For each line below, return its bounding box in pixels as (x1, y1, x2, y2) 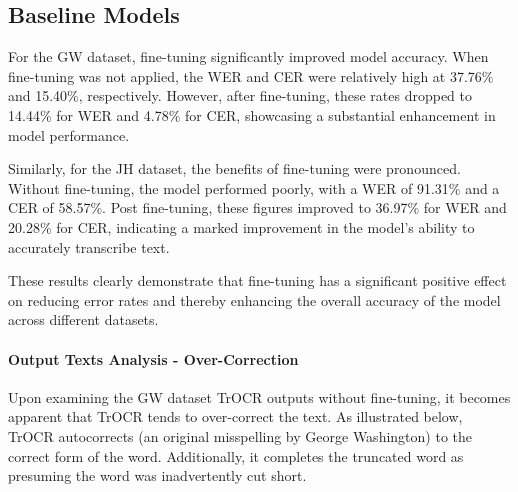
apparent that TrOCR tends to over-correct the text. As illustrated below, (8, 406, 463, 427)
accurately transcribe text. (8, 236, 170, 257)
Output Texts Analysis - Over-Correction (8, 348, 299, 369)
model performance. (8, 124, 130, 145)
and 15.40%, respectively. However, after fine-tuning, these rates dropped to (8, 85, 472, 106)
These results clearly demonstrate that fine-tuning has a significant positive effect (8, 270, 507, 291)
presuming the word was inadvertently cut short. (8, 465, 307, 486)
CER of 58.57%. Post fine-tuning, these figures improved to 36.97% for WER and (8, 197, 507, 218)
